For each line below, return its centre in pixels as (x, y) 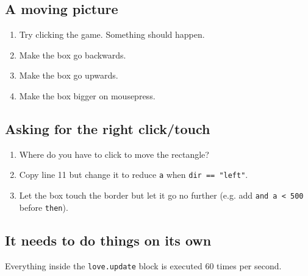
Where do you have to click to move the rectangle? (114, 154)
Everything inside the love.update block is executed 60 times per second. (143, 265)
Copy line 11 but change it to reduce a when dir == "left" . (134, 175)
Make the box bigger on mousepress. (87, 95)
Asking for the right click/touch (108, 128)
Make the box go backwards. (73, 55)
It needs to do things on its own (108, 240)
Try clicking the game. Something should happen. (112, 34)
